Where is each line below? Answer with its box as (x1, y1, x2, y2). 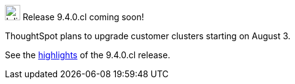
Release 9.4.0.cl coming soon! (22, 12, 144, 22)
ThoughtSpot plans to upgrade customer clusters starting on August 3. (5, 31, 291, 41)
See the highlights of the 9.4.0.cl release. (5, 50, 170, 60)
